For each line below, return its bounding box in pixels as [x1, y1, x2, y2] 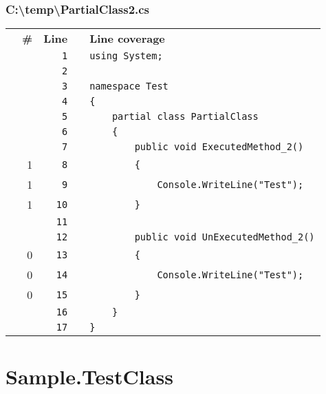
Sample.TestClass [6, 362, 173, 391]
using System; [89, 50, 163, 62]
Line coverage [89, 30, 165, 47]
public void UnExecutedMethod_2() [134, 231, 315, 243]
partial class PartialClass [111, 111, 259, 123]
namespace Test [89, 81, 169, 92]
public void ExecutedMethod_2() [134, 141, 304, 153]
